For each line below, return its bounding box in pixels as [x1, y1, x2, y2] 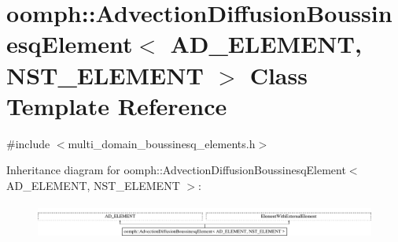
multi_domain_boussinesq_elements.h [68, 135, 256, 151]
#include [6, 135, 50, 151]
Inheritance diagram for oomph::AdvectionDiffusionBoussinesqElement [6, 162, 346, 178]
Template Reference [6, 89, 227, 121]
